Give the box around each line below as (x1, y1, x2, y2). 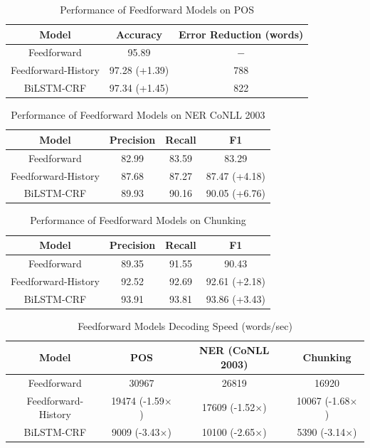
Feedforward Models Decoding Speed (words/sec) (78, 318, 292, 333)
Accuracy (115, 26, 163, 41)
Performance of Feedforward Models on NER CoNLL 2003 (11, 107, 265, 122)
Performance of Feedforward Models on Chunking (30, 213, 246, 228)
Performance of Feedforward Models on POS (60, 2, 254, 16)
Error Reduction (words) (179, 26, 304, 41)
